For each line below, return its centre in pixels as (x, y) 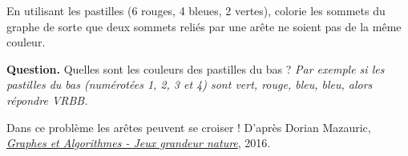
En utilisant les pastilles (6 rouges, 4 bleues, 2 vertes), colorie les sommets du (196, 10)
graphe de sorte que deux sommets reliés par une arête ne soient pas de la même (204, 26)
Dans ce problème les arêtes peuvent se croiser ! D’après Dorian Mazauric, (189, 127)
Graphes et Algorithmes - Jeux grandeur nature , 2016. (139, 143)
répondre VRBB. (47, 100)
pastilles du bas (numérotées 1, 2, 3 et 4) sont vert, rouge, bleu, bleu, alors (190, 84)
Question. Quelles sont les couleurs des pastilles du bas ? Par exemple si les (196, 68)
